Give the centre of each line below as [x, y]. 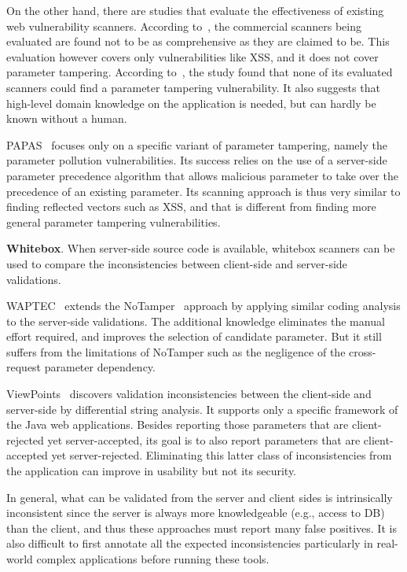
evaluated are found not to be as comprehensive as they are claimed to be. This [198, 41]
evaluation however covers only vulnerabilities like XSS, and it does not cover [192, 56]
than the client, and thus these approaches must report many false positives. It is [202, 528]
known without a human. [67, 118]
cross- [363, 351]
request [24, 367]
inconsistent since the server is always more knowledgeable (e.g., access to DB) [196, 513]
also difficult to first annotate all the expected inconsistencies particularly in [190, 543]
